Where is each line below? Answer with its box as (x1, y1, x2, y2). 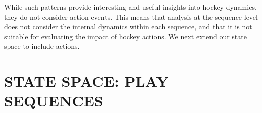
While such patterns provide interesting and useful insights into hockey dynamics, (4, 2, 257, 12)
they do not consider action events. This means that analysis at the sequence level (4, 11, 258, 22)
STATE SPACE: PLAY (4, 71, 169, 91)
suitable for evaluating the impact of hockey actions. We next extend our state (4, 31, 247, 41)
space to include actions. (4, 41, 80, 51)
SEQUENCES (4, 90, 103, 111)
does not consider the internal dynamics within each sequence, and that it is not (4, 21, 252, 32)
